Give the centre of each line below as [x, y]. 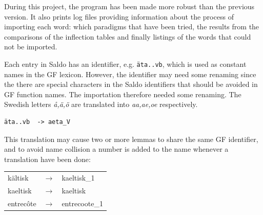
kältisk [18, 178]
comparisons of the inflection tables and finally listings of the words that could [128, 36]
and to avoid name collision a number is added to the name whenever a [116, 149]
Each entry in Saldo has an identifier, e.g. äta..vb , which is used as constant [125, 64]
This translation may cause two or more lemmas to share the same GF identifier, [131, 139]
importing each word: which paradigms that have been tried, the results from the [132, 26]
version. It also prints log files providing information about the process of [119, 16]
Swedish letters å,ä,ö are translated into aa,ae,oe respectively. [101, 104]
